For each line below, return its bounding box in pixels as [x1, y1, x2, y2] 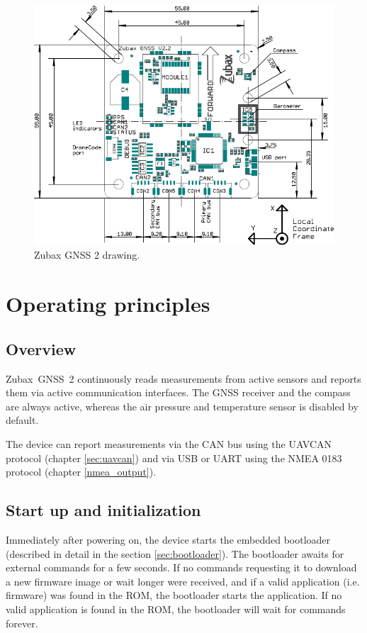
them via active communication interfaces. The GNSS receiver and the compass [6, 385, 351, 400]
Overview [6, 337, 77, 359]
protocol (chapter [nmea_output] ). [6, 464, 157, 479]
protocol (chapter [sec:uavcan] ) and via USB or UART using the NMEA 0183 [6, 450, 342, 465]
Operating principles [6, 289, 210, 318]
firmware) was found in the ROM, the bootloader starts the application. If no [6, 588, 342, 603]
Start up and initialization [6, 499, 201, 521]
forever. [6, 615, 38, 630]
